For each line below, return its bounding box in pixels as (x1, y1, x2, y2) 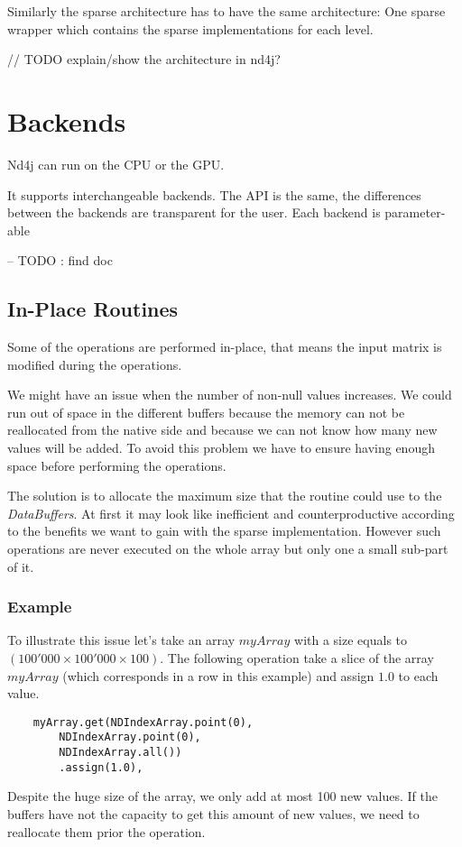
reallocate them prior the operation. (7, 822, 206, 841)
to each (398, 666, 439, 685)
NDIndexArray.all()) (59, 746, 182, 760)
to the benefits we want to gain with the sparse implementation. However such (7, 521, 441, 540)
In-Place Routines (7, 295, 179, 323)
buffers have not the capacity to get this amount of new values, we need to (7, 805, 420, 824)
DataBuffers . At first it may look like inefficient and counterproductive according (7, 503, 455, 522)
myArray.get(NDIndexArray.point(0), (32, 715, 254, 729)
